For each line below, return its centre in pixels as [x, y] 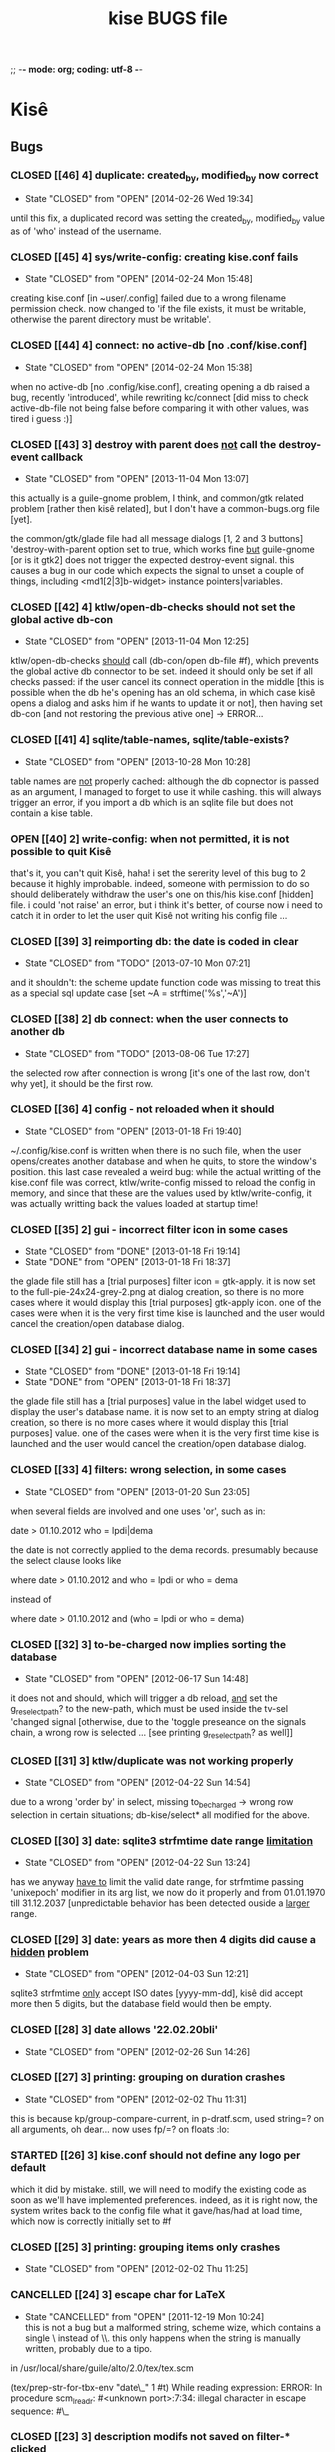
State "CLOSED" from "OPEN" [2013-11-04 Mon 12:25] [137, 641]
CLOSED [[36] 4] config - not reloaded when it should [142, 1109]
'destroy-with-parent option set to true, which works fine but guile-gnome [162, 549]
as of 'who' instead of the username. [86, 231]
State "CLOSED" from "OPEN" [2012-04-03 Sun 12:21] [137, 1974]
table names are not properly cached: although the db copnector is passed [165, 781]
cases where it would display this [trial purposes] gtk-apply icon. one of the [166, 1303]
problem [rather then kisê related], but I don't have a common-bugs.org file [165, 509]
